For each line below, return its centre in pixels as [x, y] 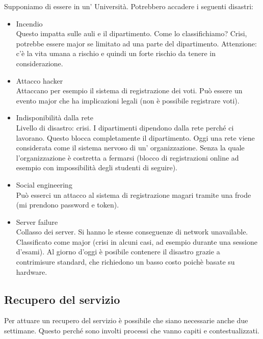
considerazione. [40, 63]
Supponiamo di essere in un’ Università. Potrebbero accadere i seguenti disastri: [129, 6]
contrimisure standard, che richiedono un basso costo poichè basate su [125, 262]
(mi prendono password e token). [68, 205]
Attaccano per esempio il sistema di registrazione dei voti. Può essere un [129, 90]
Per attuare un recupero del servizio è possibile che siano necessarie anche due [126, 320]
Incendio [29, 23]
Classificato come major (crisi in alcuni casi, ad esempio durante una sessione [137, 241]
